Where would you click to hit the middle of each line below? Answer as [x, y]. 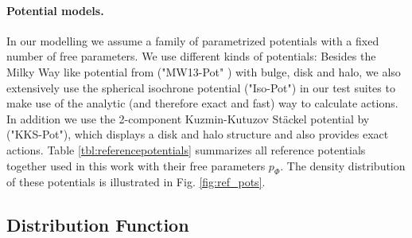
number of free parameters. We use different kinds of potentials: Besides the [191, 56]
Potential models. [55, 10]
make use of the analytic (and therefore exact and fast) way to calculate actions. [202, 103]
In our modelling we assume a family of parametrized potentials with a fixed [193, 40]
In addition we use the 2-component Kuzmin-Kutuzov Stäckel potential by [188, 118]
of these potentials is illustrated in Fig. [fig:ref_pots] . [136, 182]
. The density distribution [343, 165]
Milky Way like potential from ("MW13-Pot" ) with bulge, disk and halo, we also [204, 71]
